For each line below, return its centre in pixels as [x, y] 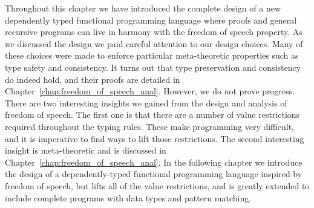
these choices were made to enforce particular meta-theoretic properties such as [152, 55]
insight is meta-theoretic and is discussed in [86, 150]
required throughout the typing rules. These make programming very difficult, [150, 126]
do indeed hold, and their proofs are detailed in [93, 79]
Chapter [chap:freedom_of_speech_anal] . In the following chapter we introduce [154, 162]
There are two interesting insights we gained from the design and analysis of [146, 102]
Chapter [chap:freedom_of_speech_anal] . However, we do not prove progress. [150, 91]
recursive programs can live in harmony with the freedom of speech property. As [154, 32]
